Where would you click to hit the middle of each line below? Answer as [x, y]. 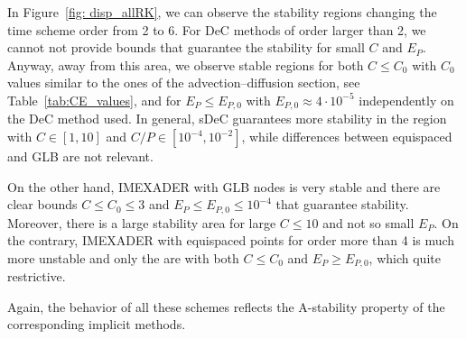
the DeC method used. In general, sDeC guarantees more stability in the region [227, 119]
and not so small [368, 222]
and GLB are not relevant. [80, 156]
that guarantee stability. [342, 204]
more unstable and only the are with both [123, 257]
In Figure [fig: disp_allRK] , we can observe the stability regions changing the [222, 12]
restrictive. [37, 276]
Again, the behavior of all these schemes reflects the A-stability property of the [226, 306]
